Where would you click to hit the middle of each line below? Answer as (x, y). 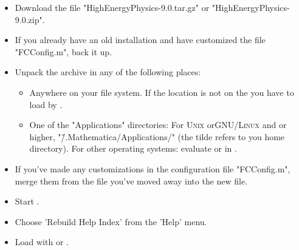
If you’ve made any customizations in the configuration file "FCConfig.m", (153, 168)
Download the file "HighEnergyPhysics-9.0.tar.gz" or (112, 7)
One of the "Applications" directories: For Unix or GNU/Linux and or (158, 125)
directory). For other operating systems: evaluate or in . (133, 148)
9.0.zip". (30, 19)
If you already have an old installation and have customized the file (140, 40)
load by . (46, 104)
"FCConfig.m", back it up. (64, 51)
